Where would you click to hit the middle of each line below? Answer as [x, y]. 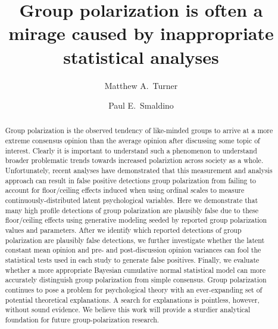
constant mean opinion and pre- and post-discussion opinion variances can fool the [133, 250]
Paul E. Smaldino [141, 105]
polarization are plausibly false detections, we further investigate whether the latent [135, 240]
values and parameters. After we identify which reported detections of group [123, 230]
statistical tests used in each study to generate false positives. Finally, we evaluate [132, 260]
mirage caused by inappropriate [141, 33]
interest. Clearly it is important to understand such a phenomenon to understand [131, 150]
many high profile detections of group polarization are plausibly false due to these [132, 210]
